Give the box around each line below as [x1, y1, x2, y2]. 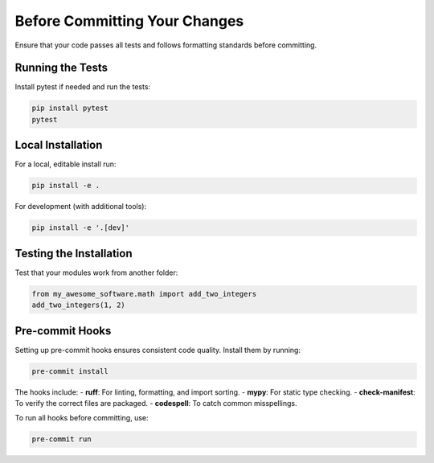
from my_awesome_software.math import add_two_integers [31, 289, 257, 298]
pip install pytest [31, 104, 108, 113]
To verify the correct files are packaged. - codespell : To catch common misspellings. [14, 399, 297, 408]
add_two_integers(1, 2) [31, 301, 126, 309]
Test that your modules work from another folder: [14, 268, 178, 277]
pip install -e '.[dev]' [31, 223, 130, 232]
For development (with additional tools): [14, 202, 147, 211]
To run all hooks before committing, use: [14, 413, 149, 423]
